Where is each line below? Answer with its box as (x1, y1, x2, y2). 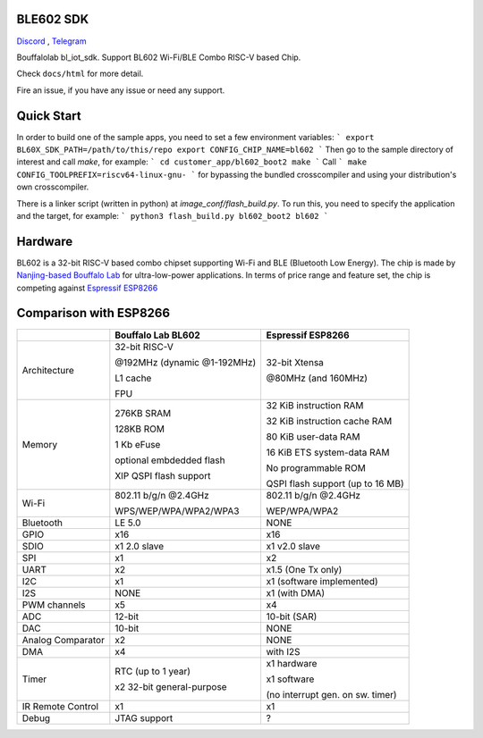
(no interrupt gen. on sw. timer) (266, 688, 397, 700)
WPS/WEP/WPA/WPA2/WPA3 (114, 505, 240, 517)
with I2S (266, 645, 301, 658)
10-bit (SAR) (266, 610, 318, 623)
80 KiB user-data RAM (266, 430, 360, 442)
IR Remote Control (21, 700, 98, 712)
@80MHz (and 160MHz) (266, 372, 369, 384)
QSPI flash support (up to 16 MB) (266, 477, 404, 490)
